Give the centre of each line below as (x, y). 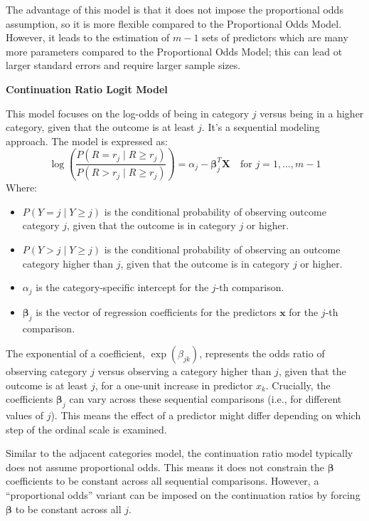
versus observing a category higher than (184, 371)
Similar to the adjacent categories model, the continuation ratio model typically (180, 453)
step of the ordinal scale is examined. (86, 429)
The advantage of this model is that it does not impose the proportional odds (175, 9)
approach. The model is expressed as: (87, 141)
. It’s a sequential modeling (261, 127)
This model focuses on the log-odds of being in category (128, 113)
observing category (47, 371)
